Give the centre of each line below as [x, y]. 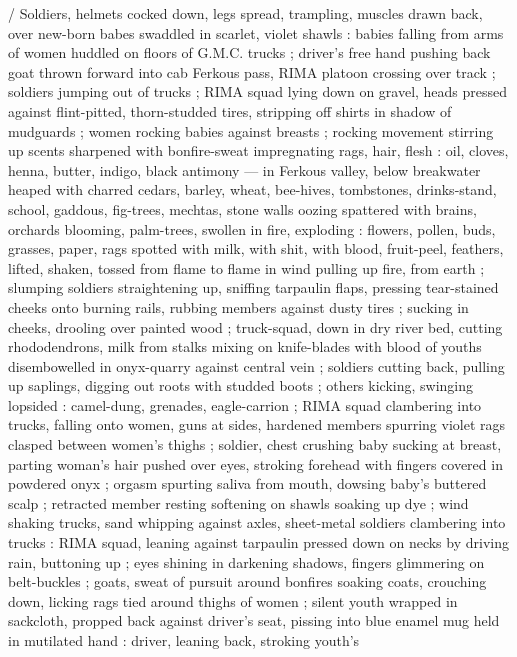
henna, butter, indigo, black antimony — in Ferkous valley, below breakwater [244, 169]
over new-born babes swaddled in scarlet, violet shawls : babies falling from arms [256, 32]
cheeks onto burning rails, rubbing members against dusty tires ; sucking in [238, 306]
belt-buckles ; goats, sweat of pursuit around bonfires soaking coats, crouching [247, 581]
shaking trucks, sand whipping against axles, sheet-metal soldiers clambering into [257, 522]
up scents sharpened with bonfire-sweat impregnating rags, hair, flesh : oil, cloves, [258, 150]
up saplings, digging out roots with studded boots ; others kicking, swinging [241, 385]
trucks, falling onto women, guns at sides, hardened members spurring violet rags [256, 424]
